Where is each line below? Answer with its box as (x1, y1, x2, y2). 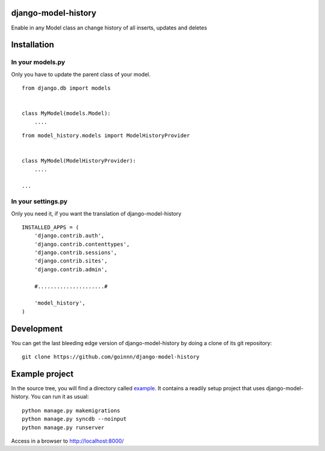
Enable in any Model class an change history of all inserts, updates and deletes (11, 24, 208, 31)
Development (11, 323, 63, 334)
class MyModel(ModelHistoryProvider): (22, 157, 137, 164)
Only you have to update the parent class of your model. (11, 70, 150, 78)
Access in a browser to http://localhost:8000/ (11, 437, 124, 444)
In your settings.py (11, 198, 68, 206)
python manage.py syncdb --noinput (22, 415, 127, 423)
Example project (11, 369, 74, 379)
